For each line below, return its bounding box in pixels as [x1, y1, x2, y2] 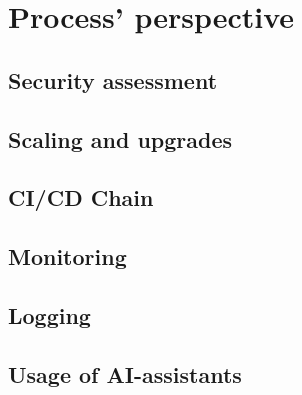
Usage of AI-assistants [8, 358, 242, 389]
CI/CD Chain [8, 182, 154, 213]
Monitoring [8, 241, 127, 272]
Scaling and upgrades [8, 123, 233, 154]
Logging [8, 299, 91, 330]
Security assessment [8, 64, 218, 95]
